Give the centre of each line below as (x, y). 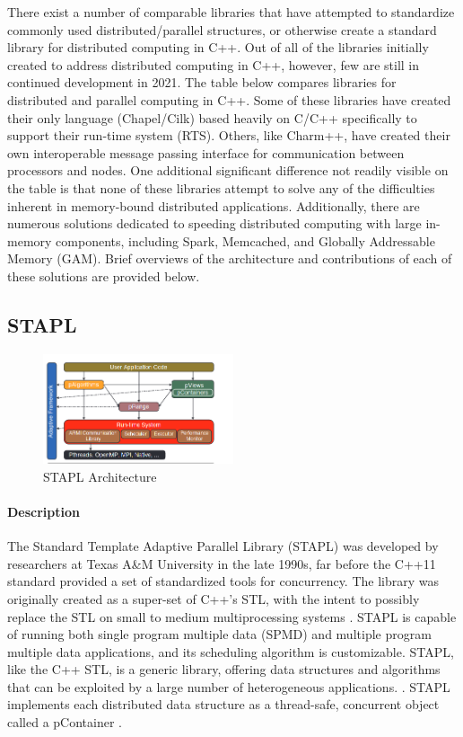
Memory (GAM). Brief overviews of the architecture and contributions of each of (230, 258)
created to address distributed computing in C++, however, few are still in (214, 64)
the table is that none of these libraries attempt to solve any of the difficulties (221, 187)
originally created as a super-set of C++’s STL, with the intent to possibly (214, 598)
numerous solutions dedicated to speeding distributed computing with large (214, 223)
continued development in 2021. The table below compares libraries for (202, 82)
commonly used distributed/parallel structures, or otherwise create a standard (222, 29)
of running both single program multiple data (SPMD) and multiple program (219, 634)
